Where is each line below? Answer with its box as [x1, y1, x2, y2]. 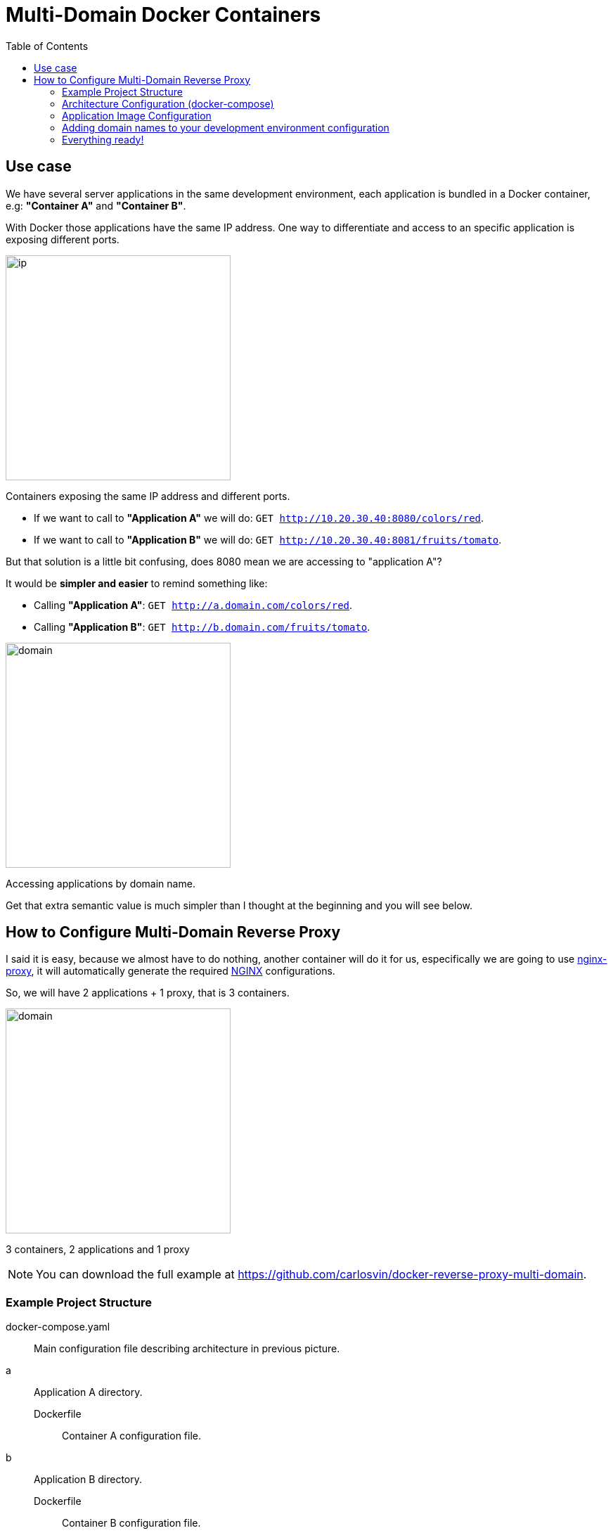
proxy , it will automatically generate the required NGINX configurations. [6, 965, 335, 977]
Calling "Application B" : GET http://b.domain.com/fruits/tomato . [34, 620, 370, 633]
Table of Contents [6, 39, 89, 52]
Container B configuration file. [62, 1517, 201, 1529]
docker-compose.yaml [6, 1321, 110, 1333]
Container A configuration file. [62, 1430, 201, 1442]
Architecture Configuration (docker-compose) [62, 97, 274, 110]
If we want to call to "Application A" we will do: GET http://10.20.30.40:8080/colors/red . [34, 511, 484, 524]
